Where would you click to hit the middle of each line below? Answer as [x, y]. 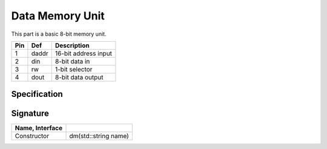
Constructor [32, 136]
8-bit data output [79, 77]
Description [72, 45]
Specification [37, 94]
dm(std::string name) [99, 136]
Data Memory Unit [58, 16]
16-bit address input [83, 53]
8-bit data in [72, 61]
